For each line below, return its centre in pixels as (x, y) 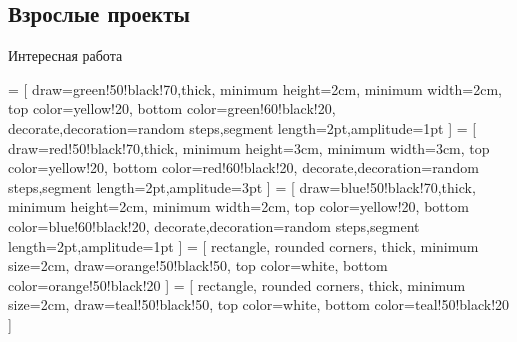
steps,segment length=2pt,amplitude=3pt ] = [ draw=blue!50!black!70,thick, (242, 186)
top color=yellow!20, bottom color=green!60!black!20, (172, 108)
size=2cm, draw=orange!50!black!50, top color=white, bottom (198, 265)
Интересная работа (65, 55)
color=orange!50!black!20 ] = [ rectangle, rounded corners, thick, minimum (237, 284)
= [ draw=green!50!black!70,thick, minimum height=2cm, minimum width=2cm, (255, 88)
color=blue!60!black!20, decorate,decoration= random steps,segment (214, 225)
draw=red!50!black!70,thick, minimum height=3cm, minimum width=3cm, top (249, 147)
